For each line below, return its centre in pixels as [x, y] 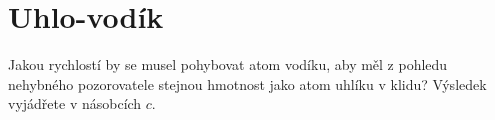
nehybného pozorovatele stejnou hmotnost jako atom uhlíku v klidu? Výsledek [247, 83]
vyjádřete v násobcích [75, 103]
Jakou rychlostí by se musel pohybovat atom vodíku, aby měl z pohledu [228, 64]
